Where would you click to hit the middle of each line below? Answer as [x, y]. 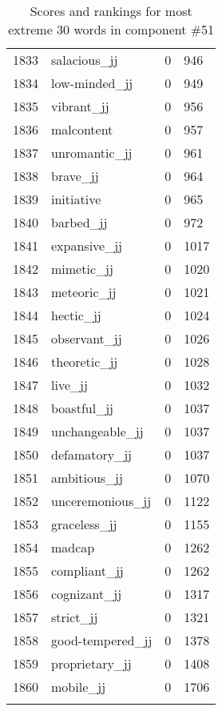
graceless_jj [84, 524]
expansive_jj [87, 245]
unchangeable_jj [97, 431]
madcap [73, 547]
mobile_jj [79, 687]
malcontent [82, 129]
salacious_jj [85, 60]
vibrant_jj [80, 106]
